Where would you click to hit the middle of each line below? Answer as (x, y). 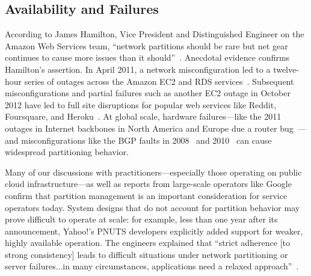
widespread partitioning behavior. (67, 152)
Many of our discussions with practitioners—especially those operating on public (153, 172)
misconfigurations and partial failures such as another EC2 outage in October (148, 93)
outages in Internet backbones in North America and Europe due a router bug (149, 128)
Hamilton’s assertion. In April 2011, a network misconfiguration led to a (138, 69)
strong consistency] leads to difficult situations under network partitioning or (146, 254)
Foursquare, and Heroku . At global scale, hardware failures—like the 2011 (143, 116)
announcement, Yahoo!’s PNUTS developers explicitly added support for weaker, (154, 231)
